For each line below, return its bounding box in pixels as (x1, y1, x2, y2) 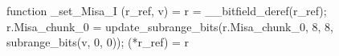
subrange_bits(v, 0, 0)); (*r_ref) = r (6, 34, 190, 50)
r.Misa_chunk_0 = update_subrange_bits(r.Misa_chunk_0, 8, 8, (6, 18, 333, 34)
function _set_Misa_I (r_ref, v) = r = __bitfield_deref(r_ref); (6, 2, 327, 18)
